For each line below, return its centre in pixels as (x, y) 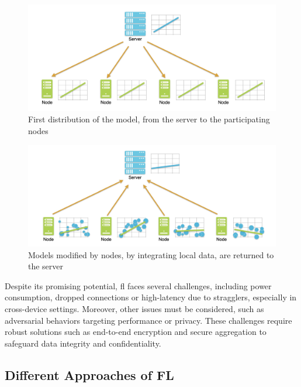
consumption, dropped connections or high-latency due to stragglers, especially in (151, 297)
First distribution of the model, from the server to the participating (149, 119)
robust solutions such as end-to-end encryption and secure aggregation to (136, 332)
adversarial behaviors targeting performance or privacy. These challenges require (148, 320)
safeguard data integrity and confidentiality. (83, 343)
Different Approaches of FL (89, 374)
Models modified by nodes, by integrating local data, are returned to (151, 254)
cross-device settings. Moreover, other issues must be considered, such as (134, 309)
